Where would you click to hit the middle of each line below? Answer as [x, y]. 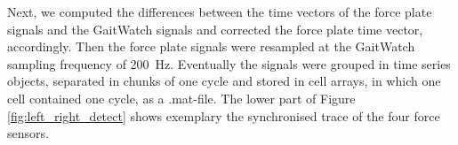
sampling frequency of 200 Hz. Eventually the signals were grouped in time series [229, 63]
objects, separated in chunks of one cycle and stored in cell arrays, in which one [224, 81]
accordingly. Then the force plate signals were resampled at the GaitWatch [211, 46]
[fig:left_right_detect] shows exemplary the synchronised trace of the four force [224, 115]
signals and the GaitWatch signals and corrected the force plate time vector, [215, 29]
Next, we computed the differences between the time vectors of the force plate [220, 11]
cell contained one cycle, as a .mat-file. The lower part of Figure [181, 98]
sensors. [28, 133]
